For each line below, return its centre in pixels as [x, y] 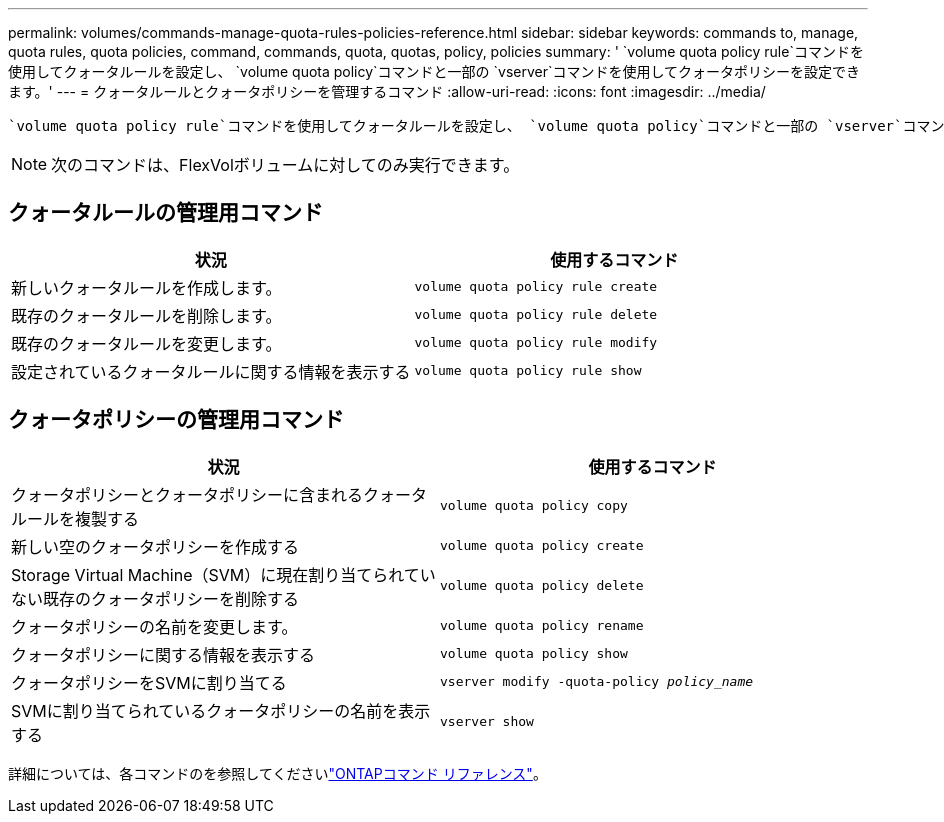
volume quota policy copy [534, 506]
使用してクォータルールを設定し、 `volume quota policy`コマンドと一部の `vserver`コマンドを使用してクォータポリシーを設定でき [434, 71]
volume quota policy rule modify [536, 343]
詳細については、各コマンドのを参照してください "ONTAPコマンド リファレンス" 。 [277, 773]
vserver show [487, 722]
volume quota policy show [534, 654]
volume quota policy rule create [536, 287]
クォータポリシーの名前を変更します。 [154, 626]
